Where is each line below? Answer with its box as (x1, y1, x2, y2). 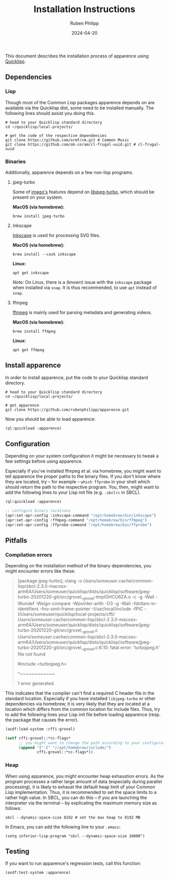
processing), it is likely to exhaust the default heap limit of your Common (5, 784, 155, 790)
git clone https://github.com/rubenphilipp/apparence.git (5, 407, 129, 412)
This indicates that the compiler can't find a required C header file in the (5, 690, 154, 696)
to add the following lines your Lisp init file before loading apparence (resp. (5, 711, 161, 717)
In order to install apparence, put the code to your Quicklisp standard (5, 374, 148, 381)
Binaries (5, 158, 26, 165)
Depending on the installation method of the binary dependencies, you (5, 563, 152, 569)
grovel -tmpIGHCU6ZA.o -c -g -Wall (83, 594, 154, 601)
